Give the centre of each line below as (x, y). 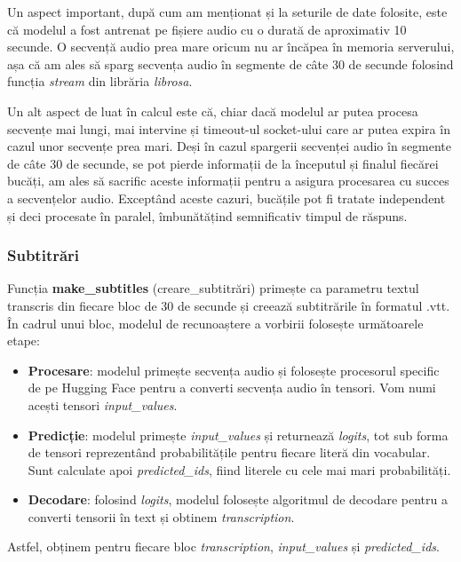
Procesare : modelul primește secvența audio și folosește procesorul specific (234, 370)
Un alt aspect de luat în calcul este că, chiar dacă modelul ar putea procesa (213, 111)
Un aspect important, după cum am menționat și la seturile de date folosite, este (227, 12)
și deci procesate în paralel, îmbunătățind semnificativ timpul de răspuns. (207, 215)
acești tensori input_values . (103, 404)
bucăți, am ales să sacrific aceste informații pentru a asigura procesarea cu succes (228, 181)
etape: (24, 340)
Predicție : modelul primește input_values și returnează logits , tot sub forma (238, 435)
